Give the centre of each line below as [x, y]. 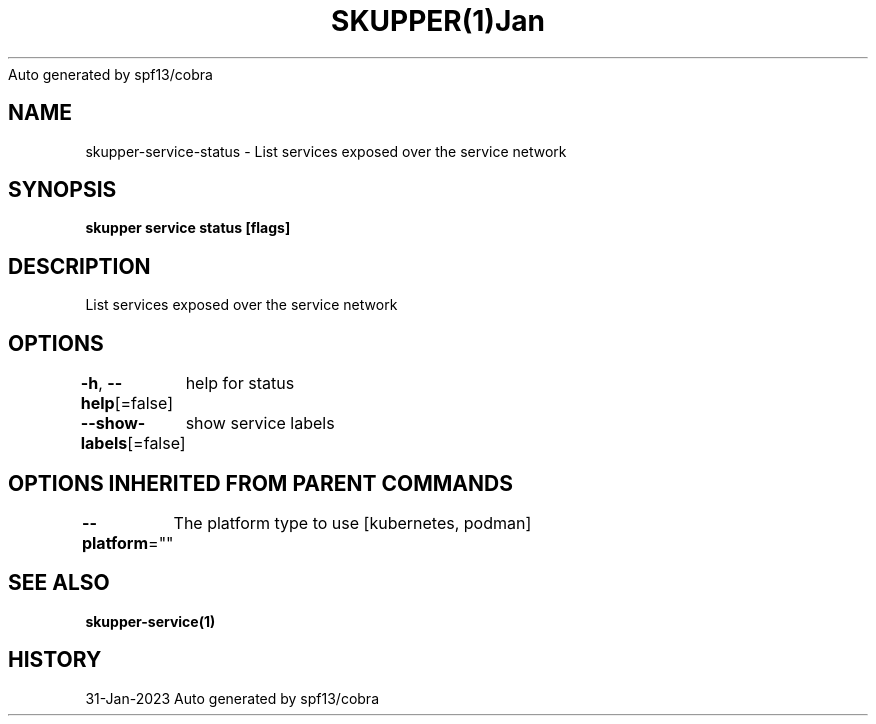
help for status [240, 383]
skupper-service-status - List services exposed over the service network [326, 151]
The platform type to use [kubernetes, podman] [352, 522]
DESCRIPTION [79, 266]
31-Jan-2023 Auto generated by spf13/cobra [232, 698]
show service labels [260, 423]
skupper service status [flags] [188, 228]
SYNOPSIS [62, 190]
